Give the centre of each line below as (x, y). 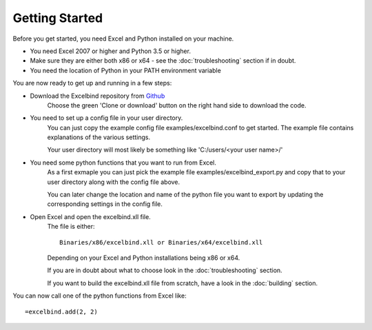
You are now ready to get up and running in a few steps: (92, 83)
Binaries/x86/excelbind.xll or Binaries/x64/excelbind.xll (161, 242)
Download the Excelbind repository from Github (97, 96)
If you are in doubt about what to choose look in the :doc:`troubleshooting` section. (165, 270)
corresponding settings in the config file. (105, 204)
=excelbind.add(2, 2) (61, 311)
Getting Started (58, 18)
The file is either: (71, 227)
